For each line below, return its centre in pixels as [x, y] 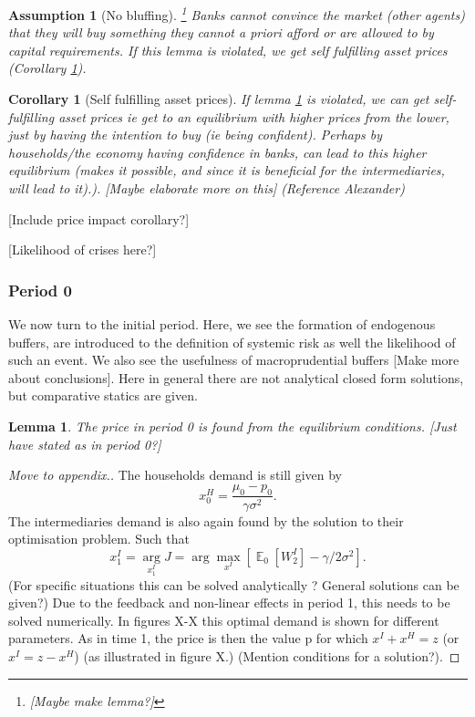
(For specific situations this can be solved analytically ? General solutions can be [234, 584]
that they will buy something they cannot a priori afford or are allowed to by [221, 32]
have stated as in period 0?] [85, 444]
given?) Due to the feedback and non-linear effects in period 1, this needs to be [229, 603]
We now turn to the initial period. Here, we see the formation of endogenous [222, 324]
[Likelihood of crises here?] [83, 249]
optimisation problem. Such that [99, 539]
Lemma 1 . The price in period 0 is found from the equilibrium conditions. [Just [232, 426]
